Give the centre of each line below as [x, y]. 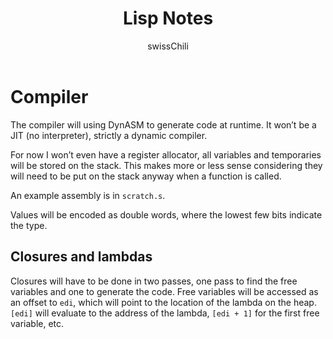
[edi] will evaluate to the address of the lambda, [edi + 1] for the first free [165, 313]
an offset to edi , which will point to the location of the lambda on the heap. [163, 302]
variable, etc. [37, 323]
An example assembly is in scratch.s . [88, 195]
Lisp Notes [168, 18]
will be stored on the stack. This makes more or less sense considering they [166, 165]
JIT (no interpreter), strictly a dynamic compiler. [109, 135]
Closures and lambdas [81, 257]
